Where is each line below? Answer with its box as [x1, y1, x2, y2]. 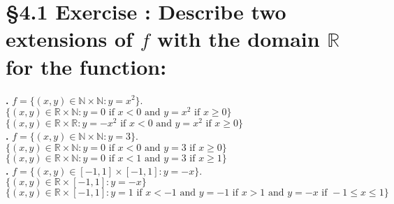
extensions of [6, 24, 133, 53]
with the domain [157, 24, 320, 53]
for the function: [6, 52, 167, 80]
